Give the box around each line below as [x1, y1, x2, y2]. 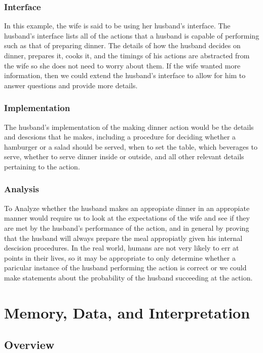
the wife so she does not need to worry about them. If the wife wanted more [4, 60, 241, 70]
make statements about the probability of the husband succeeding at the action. [4, 272, 253, 283]
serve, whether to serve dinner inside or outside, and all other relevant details [4, 151, 244, 162]
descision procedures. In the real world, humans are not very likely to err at [4, 242, 239, 253]
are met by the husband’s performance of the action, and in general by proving [4, 222, 249, 233]
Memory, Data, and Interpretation [4, 302, 250, 323]
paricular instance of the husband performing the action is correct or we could [4, 262, 247, 273]
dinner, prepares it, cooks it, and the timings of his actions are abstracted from [4, 50, 250, 60]
